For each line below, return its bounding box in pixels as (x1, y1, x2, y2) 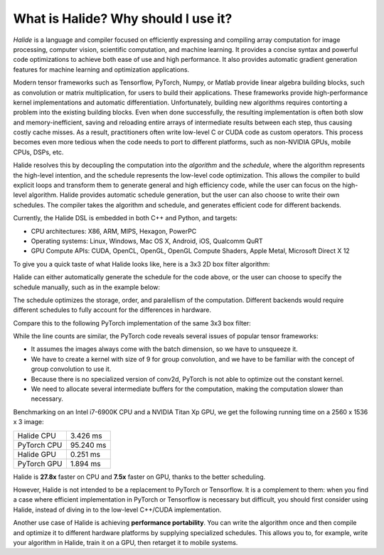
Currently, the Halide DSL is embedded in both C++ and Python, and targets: (13, 214, 238, 222)
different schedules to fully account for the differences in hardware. (13, 306, 212, 314)
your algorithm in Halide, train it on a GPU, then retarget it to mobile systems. (13, 538, 238, 546)
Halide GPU (17, 449, 57, 459)
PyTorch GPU (17, 458, 63, 468)
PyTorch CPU (17, 440, 63, 450)
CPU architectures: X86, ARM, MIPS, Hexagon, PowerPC (31, 227, 197, 235)
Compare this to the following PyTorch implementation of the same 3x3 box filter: (13, 318, 252, 327)
